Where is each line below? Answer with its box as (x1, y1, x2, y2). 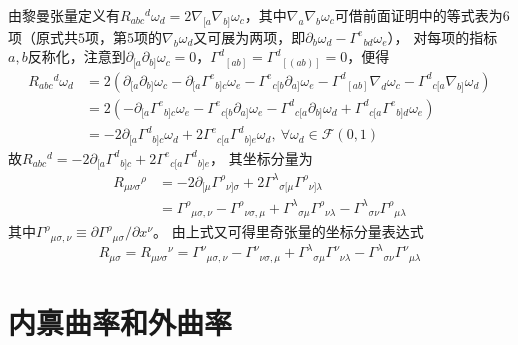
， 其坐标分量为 (210, 147, 313, 168)
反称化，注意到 (27, 46, 126, 67)
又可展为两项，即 (193, 26, 306, 47)
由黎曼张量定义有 (8, 5, 120, 25)
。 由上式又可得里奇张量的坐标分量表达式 (153, 221, 424, 242)
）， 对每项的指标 (387, 26, 498, 47)
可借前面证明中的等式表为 (334, 5, 503, 25)
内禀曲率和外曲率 (8, 301, 233, 342)
